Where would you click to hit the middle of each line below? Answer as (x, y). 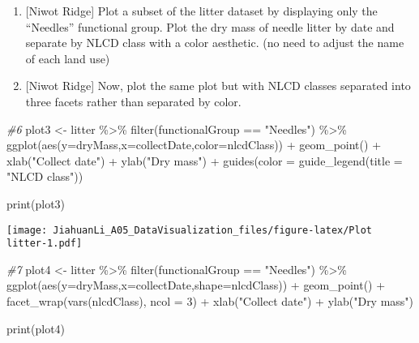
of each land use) (68, 58)
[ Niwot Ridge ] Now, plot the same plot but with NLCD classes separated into (218, 86)
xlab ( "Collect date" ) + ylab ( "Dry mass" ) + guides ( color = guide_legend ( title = (205, 160)
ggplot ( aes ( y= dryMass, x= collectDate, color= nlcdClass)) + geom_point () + (194, 145)
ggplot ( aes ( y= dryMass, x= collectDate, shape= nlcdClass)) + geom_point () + (196, 285)
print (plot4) (36, 328)
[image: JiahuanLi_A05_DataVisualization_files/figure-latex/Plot (190, 230)
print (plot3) (36, 203)
